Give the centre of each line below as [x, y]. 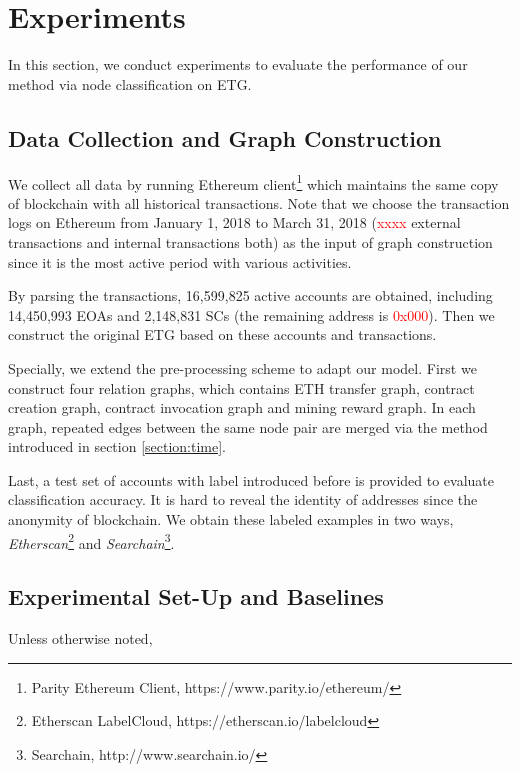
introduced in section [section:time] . [117, 446]
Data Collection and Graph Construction [225, 137]
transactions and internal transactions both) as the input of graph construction [250, 241]
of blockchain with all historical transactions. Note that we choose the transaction [259, 202]
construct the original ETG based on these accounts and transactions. [222, 334]
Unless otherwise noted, [80, 638]
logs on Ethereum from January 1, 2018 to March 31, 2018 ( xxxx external [234, 222]
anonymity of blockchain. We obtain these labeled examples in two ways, [231, 519]
